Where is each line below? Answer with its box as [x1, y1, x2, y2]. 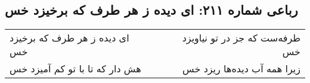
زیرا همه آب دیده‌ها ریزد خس [182, 62, 300, 76]
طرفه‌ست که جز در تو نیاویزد [182, 31, 300, 45]
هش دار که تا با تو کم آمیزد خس [10, 62, 141, 76]
